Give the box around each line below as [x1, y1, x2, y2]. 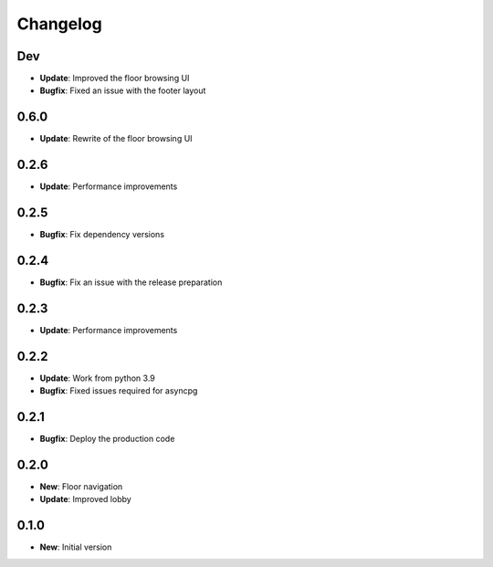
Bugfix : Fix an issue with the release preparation [39, 277, 223, 288]
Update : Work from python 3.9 [39, 373, 155, 383]
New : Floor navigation [39, 481, 123, 492]
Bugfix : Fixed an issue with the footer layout [39, 85, 206, 96]
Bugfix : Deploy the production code [39, 434, 175, 445]
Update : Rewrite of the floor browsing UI [39, 133, 193, 144]
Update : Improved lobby [39, 494, 131, 505]
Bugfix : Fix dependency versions [39, 229, 164, 240]
